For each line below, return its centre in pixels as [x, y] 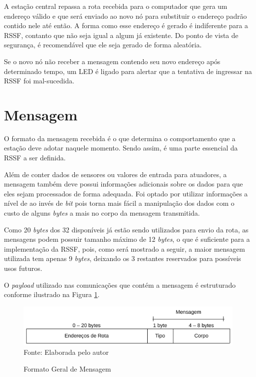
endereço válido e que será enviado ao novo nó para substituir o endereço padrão [126, 16]
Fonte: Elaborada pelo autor [66, 352]
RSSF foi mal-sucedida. [39, 81]
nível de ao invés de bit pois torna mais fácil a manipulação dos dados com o [119, 203]
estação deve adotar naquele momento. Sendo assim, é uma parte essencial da [121, 148]
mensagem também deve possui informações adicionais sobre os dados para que [124, 184]
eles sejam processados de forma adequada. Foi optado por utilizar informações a [126, 193]
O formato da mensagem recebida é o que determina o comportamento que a [120, 138]
